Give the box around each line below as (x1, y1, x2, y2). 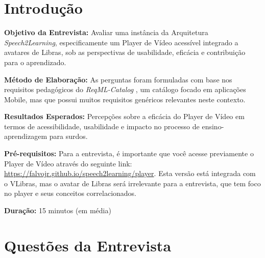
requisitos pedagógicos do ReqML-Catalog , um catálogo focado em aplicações (4, 84, 246, 95)
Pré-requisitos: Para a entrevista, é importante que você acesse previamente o (4, 148, 254, 159)
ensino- (202, 121, 224, 131)
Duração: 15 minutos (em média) (4, 205, 111, 216)
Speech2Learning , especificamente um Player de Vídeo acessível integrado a (4, 37, 238, 47)
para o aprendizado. (4, 56, 66, 67)
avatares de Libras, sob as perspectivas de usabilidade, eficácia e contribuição (4, 47, 246, 58)
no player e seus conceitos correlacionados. (4, 188, 136, 198)
